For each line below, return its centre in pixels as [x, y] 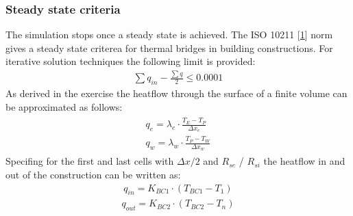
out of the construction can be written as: [93, 174]
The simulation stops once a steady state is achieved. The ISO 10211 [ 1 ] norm [169, 35]
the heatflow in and [304, 161]
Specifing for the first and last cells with [90, 161]
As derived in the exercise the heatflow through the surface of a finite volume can [176, 93]
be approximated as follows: [64, 106]
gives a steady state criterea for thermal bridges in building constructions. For [169, 48]
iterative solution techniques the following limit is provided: [131, 61]
